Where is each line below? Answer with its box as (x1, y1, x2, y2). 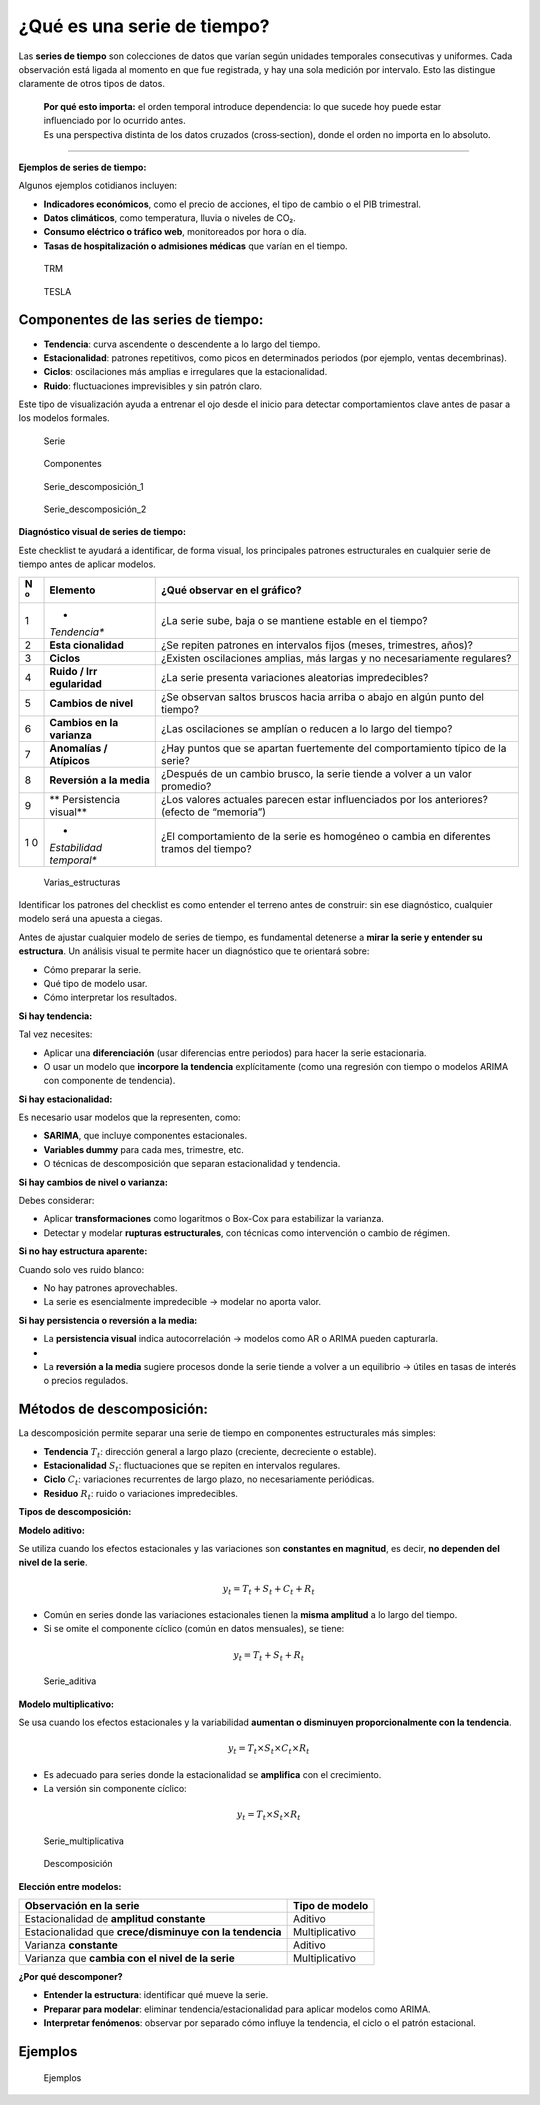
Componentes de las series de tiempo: (18, 311, 264, 329)
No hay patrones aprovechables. (43, 1281, 178, 1294)
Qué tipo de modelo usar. (43, 977, 148, 989)
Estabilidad (49, 840, 103, 854)
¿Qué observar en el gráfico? (161, 583, 302, 597)
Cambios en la (49, 715, 119, 729)
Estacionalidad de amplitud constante (24, 1912, 206, 1926)
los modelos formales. (18, 412, 110, 424)
